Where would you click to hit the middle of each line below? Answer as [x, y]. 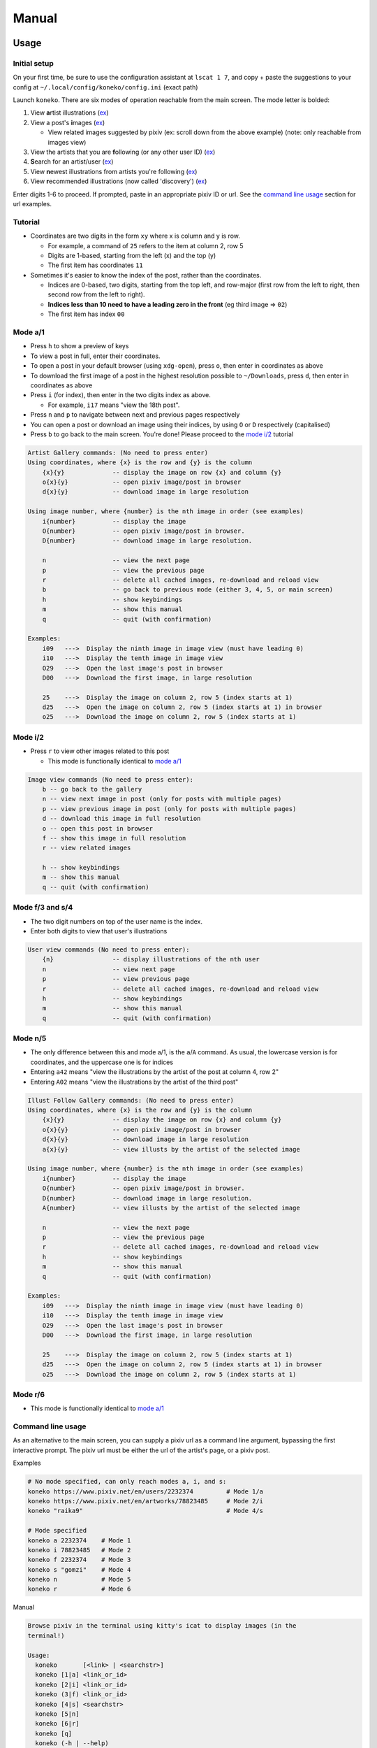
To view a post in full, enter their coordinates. [95, 356]
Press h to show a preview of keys [80, 346]
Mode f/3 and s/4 [43, 908]
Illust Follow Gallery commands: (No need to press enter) [131, 1100]
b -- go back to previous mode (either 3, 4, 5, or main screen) [188, 590]
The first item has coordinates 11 [95, 265]
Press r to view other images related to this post [100, 751]
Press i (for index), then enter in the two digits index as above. [120, 395]
